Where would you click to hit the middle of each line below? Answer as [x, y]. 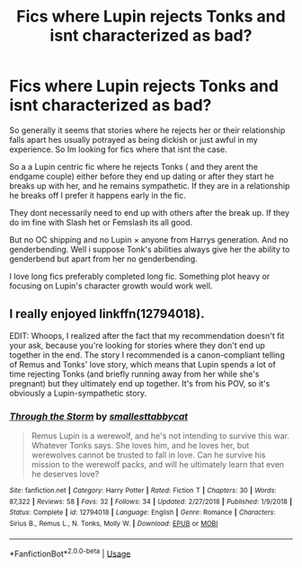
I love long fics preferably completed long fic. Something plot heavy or [140, 276]
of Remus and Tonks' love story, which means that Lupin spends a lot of [142, 364]
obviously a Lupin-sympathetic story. [78, 393]
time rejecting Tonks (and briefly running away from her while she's [134, 374]
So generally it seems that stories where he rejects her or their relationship [147, 130]
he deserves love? [65, 475]
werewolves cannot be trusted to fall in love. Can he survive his [149, 455]
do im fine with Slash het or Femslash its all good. [101, 222]
